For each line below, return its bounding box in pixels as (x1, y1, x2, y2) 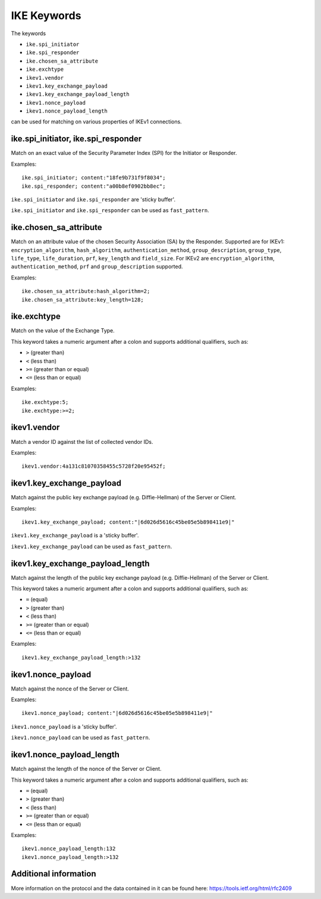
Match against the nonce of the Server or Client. (11, 685, 129, 692)
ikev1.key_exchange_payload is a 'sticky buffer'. (11, 532, 139, 539)
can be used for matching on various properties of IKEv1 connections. (11, 118, 182, 125)
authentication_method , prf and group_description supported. (11, 263, 184, 270)
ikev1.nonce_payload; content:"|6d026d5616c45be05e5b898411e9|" (21, 710, 213, 717)
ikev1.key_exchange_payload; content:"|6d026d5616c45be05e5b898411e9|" (21, 518, 235, 525)
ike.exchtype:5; (21, 399, 69, 406)
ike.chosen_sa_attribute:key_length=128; (21, 296, 144, 303)
